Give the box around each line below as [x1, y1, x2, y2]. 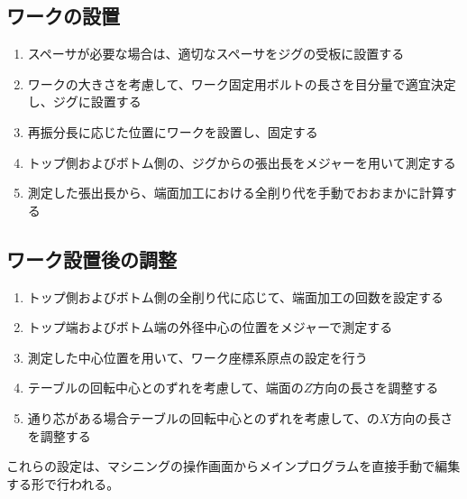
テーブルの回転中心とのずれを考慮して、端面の [27, 378, 304, 397]
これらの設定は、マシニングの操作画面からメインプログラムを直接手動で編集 [6, 457, 461, 476]
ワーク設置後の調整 [6, 245, 177, 273]
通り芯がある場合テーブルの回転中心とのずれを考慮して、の [27, 408, 380, 427]
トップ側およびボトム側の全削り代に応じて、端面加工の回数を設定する [27, 287, 444, 306]
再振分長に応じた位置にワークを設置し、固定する [27, 122, 318, 141]
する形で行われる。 [6, 474, 120, 493]
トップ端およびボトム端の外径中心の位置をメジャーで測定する [27, 318, 393, 337]
